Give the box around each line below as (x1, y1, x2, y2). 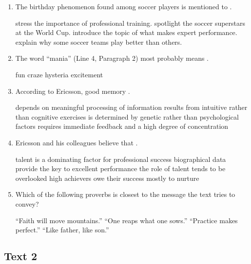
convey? (15, 198, 39, 209)
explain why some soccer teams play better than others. (15, 36, 182, 47)
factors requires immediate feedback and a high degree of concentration (15, 121, 229, 131)
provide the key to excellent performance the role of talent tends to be (15, 163, 226, 174)
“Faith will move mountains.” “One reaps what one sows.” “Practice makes (15, 215, 238, 225)
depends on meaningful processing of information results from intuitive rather (15, 102, 248, 112)
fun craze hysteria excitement (15, 69, 103, 79)
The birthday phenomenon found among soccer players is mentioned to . (15, 1, 232, 11)
